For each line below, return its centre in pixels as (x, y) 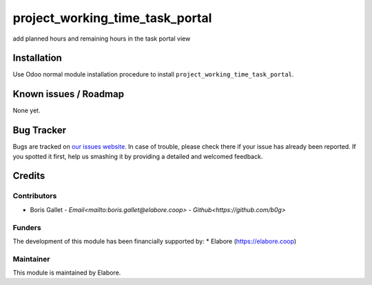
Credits (29, 176)
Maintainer (31, 259)
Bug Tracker (40, 130)
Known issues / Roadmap (68, 94)
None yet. (27, 111)
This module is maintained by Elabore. (67, 273)
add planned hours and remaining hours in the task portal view (102, 39)
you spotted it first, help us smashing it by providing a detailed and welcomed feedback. (138, 156)
